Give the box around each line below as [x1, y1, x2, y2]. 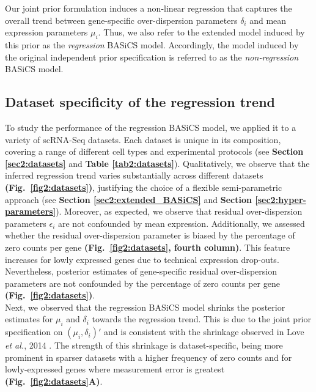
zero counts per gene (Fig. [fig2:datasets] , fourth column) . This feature [5, 240, 290, 253]
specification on [5, 325, 63, 338]
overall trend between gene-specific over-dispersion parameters [5, 13, 238, 26]
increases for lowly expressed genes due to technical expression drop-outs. [5, 253, 279, 265]
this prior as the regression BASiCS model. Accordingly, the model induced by [5, 38, 299, 51]
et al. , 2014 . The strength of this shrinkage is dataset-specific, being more [5, 339, 283, 352]
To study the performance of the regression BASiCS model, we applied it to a [5, 120, 296, 133]
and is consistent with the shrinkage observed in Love [103, 325, 304, 338]
